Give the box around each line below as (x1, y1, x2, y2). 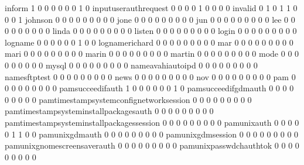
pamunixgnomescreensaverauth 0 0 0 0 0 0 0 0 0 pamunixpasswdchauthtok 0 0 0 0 (5, 139, 299, 152)
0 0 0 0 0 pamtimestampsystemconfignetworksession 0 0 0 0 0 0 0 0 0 (5, 93, 252, 105)
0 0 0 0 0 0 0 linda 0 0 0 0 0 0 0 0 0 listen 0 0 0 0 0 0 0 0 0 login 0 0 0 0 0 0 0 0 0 (5, 25, 297, 37)
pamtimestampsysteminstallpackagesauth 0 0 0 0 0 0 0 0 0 (5, 105, 214, 117)
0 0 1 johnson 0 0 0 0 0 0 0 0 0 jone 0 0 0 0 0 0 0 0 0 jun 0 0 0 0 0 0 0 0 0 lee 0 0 (5, 13, 295, 25)
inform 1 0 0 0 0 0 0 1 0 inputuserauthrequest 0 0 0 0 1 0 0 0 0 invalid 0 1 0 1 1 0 (5, 2, 298, 13)
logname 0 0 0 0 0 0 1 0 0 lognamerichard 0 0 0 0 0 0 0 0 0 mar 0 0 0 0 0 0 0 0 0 (5, 36, 293, 48)
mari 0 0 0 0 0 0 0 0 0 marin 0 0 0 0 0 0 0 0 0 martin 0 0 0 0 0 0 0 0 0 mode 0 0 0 (5, 47, 299, 60)
